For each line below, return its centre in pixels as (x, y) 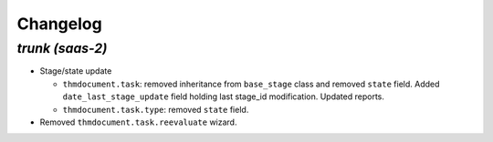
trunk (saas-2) (62, 48)
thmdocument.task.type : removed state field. (156, 109)
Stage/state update (76, 71)
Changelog (59, 24)
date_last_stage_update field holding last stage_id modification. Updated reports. (224, 96)
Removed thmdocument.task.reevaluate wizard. (138, 122)
